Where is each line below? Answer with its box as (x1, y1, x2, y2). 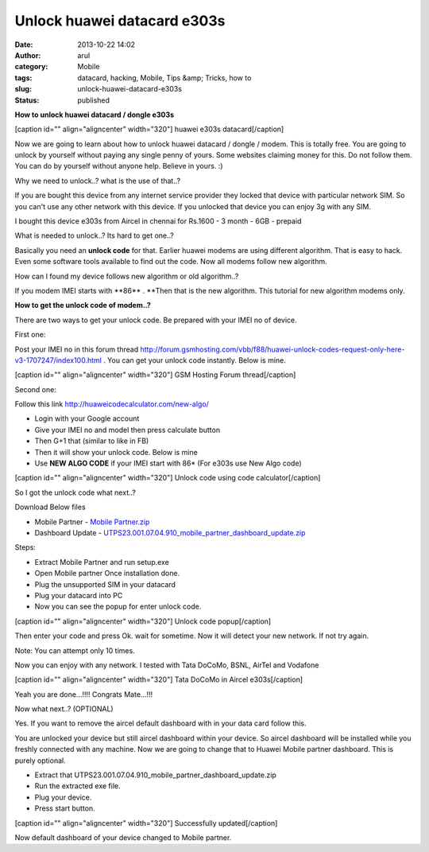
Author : (14, 50, 41, 60)
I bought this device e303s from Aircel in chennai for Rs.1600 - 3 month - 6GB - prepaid (14, 216, 302, 226)
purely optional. (14, 756, 67, 765)
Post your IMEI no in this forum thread (14, 344, 139, 354)
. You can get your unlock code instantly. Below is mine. (103, 355, 286, 365)
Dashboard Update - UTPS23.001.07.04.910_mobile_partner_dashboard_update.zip (34, 528, 306, 537)
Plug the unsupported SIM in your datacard (34, 579, 176, 589)
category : (14, 62, 48, 72)
